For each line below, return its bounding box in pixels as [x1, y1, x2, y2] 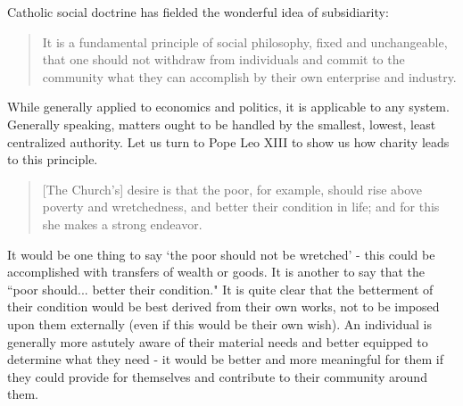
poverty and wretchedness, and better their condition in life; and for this [42, 197, 440, 216]
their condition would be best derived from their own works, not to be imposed [7, 297, 440, 316]
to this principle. [7, 150, 98, 169]
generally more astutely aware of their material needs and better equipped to [7, 332, 428, 351]
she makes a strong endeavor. [42, 214, 203, 233]
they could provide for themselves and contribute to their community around [7, 367, 427, 385]
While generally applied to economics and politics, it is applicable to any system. [7, 97, 450, 116]
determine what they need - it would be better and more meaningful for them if [7, 350, 443, 369]
